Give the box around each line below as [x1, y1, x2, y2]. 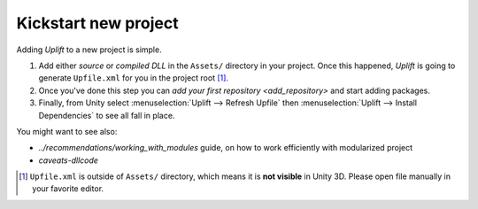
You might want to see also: [16, 126, 118, 136]
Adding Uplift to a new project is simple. [16, 44, 163, 55]
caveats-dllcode [38, 155, 99, 166]
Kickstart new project [16, 13, 179, 33]
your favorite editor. [32, 183, 104, 194]
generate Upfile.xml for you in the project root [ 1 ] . [38, 73, 229, 83]
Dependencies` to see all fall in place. [38, 110, 175, 120]
